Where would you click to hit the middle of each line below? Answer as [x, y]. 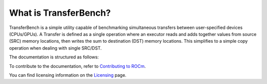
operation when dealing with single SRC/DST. [55, 48]
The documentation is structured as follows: [54, 57]
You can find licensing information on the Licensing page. [68, 75]
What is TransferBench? [60, 13]
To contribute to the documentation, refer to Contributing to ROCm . [77, 66]
